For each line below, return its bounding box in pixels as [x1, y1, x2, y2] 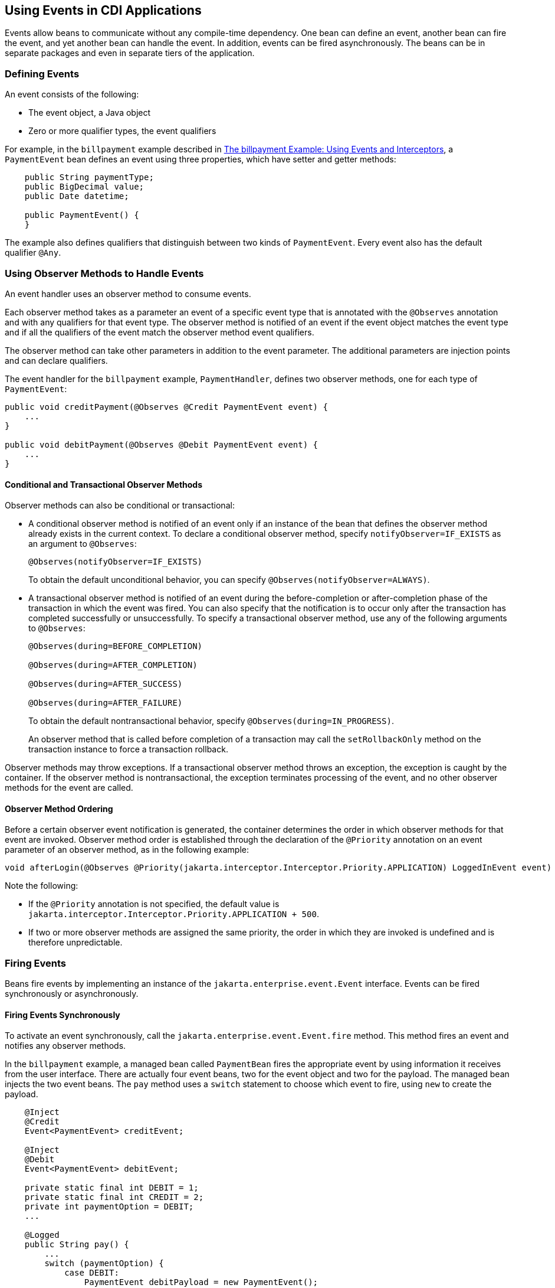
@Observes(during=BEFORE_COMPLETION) [28, 641, 203, 651]
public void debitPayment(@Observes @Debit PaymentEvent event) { [5, 439, 318, 449]
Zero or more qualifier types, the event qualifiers [28, 126, 216, 136]
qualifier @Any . [5, 247, 61, 258]
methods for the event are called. [5, 782, 133, 793]
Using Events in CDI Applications [5, 3, 202, 18]
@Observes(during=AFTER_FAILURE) [28, 698, 183, 708]
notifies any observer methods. [5, 1041, 126, 1051]
